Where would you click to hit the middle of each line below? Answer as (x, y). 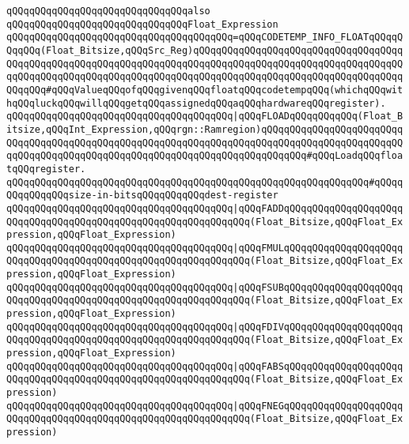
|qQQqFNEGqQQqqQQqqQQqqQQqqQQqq (318, 406)
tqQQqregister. (46, 169)
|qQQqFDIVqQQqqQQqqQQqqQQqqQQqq (318, 327)
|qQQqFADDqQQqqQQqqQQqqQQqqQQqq (318, 208)
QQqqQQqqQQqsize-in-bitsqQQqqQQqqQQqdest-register (142, 196)
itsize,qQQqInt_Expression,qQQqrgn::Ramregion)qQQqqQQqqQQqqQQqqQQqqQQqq (205, 129)
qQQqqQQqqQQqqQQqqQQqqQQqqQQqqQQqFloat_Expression (142, 24)
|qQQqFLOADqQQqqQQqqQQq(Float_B (318, 117)
